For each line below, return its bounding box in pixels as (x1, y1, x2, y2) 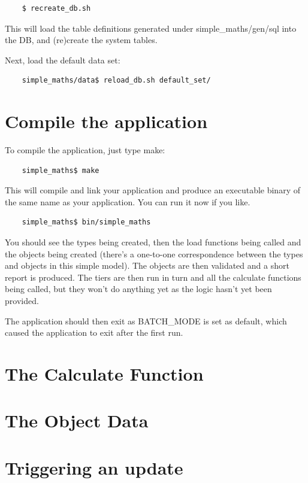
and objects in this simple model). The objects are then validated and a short (5, 259, 289, 272)
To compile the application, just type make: (5, 144, 165, 156)
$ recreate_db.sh (22, 4, 91, 13)
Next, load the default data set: (5, 53, 120, 66)
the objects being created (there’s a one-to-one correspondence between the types (5, 247, 303, 260)
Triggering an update (5, 455, 183, 479)
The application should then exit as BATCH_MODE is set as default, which (5, 314, 287, 327)
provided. (5, 294, 39, 307)
